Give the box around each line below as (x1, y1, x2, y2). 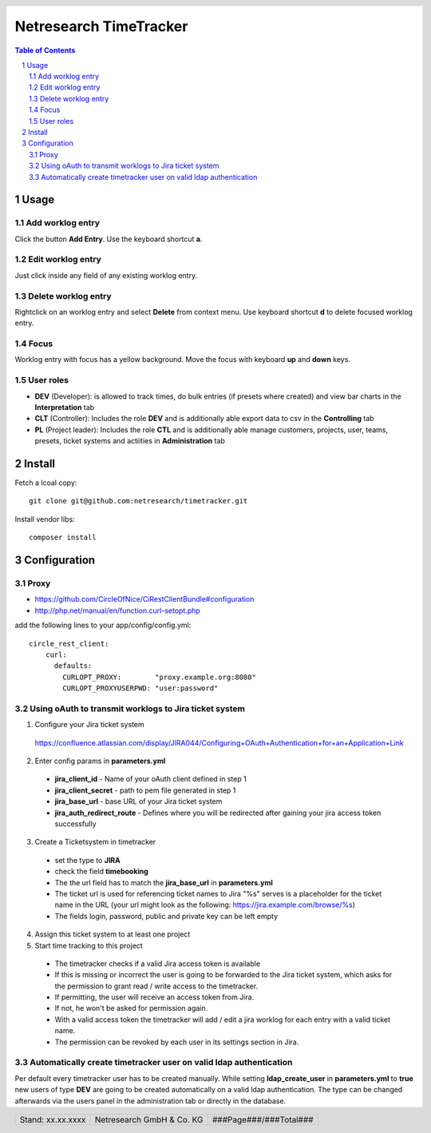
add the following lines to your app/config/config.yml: (14, 620, 192, 630)
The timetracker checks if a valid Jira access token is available (54, 959, 261, 968)
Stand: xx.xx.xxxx (19, 1114, 86, 1125)
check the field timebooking (54, 867, 149, 877)
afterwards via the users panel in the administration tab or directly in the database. (14, 1095, 287, 1106)
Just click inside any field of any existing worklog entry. (14, 270, 198, 280)
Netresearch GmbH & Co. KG (94, 1114, 204, 1125)
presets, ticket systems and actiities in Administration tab (34, 436, 225, 446)
